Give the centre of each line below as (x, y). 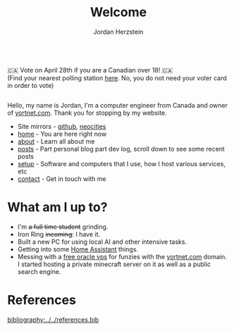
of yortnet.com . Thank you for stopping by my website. (87, 113)
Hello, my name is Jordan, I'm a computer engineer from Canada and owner (117, 105)
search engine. (39, 271)
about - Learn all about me (56, 141)
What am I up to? (57, 207)
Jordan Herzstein (118, 32)
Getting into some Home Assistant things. (78, 249)
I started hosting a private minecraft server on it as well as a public (114, 264)
